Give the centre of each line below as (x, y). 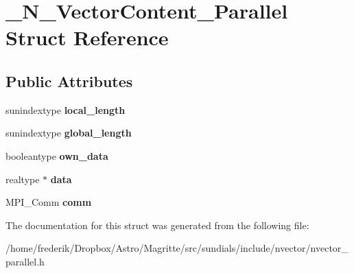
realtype (23, 179)
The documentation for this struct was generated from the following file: (157, 225)
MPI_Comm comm (49, 202)
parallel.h (25, 261)
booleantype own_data (57, 155)
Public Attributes (69, 81)
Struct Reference (87, 37)
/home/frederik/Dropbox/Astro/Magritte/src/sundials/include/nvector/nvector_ (177, 248)
